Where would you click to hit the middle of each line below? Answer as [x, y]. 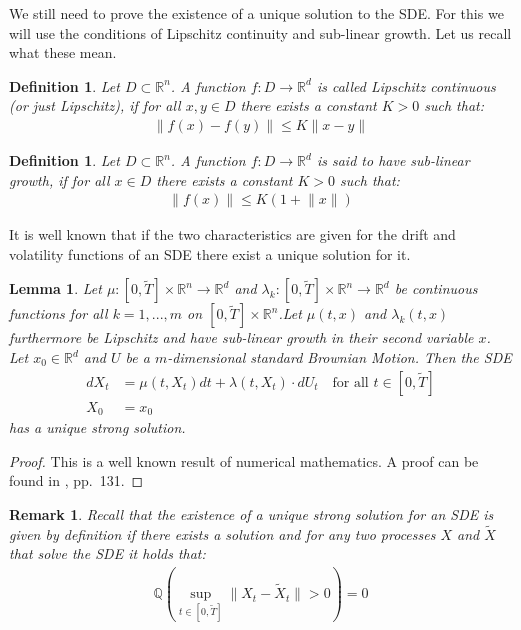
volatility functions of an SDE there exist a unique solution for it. [210, 253]
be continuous [436, 288]
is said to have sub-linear [393, 160]
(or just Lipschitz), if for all [95, 105]
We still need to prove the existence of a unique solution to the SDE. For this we [256, 13]
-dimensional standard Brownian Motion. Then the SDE [339, 357]
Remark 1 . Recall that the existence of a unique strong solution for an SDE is [251, 513]
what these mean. [63, 52]
